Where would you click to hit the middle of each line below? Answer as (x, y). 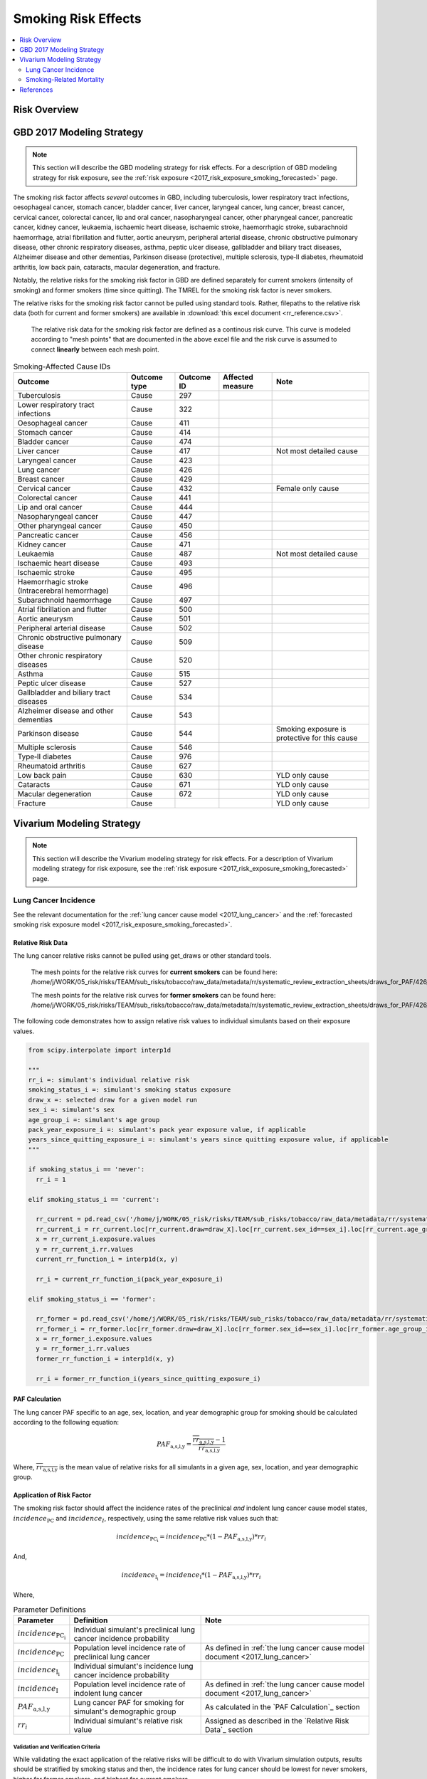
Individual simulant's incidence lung (133, 1666)
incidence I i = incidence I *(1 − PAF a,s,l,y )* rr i (191, 1577)
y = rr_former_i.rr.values (83, 1349)
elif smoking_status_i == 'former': (92, 1299)
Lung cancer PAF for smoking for (129, 1702)
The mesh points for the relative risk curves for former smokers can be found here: (153, 995)
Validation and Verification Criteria (57, 1747)
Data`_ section (229, 1729)
